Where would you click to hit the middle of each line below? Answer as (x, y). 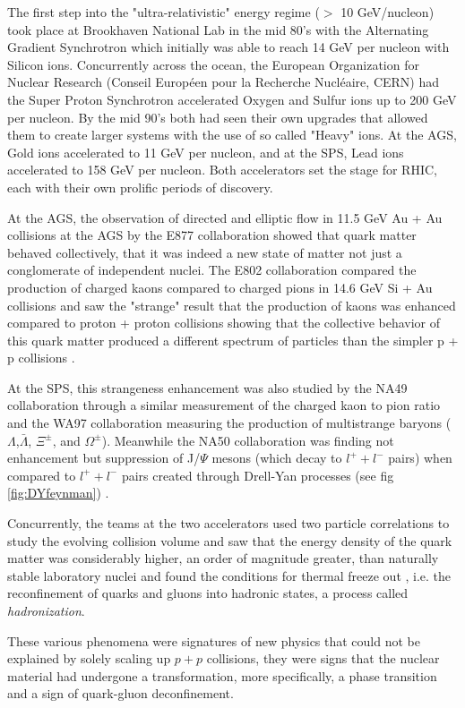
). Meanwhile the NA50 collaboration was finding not (248, 440)
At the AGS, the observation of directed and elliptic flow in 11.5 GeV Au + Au (225, 217)
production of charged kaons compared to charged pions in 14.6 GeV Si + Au (220, 287)
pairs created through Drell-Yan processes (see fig (258, 475)
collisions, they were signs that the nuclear (323, 658)
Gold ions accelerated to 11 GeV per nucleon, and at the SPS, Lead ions (206, 152)
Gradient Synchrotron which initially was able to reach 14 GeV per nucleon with (228, 47)
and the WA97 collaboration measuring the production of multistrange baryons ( (229, 423)
